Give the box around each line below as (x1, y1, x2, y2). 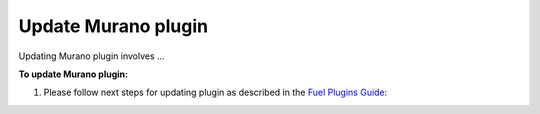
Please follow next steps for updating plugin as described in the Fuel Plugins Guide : (43, 86, 388, 99)
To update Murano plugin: (18, 68, 129, 80)
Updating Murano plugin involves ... (18, 50, 165, 62)
